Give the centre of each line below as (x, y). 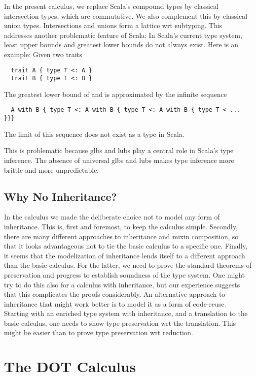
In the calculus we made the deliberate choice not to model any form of (112, 217)
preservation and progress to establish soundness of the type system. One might (125, 274)
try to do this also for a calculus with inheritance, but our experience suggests (122, 284)
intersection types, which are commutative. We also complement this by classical (126, 16)
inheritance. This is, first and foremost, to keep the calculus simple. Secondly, (121, 226)
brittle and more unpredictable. (52, 170)
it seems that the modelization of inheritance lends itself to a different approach (125, 255)
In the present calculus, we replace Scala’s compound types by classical (111, 6)
